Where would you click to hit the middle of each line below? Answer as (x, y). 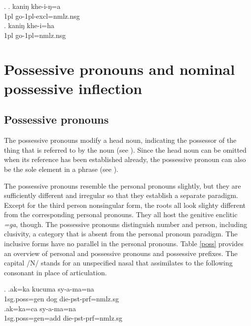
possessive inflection (73, 88)
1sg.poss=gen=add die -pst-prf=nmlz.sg (63, 318)
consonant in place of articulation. (55, 272)
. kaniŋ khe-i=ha (29, 25)
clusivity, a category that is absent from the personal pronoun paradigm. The (121, 234)
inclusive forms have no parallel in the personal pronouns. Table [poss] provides (124, 244)
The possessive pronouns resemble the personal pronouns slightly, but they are (123, 185)
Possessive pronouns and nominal (120, 69)
